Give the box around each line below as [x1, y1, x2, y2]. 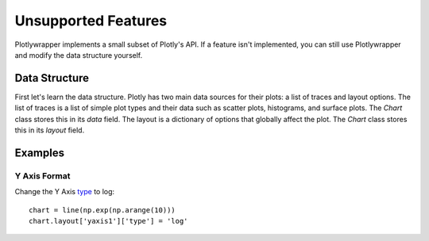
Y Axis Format [14, 170, 71, 182]
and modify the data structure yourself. [14, 50, 143, 59]
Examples [14, 146, 65, 159]
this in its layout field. [14, 125, 85, 135]
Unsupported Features [14, 12, 168, 29]
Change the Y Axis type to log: [14, 187, 115, 197]
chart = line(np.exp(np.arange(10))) [29, 205, 176, 214]
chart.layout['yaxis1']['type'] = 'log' [29, 216, 188, 225]
